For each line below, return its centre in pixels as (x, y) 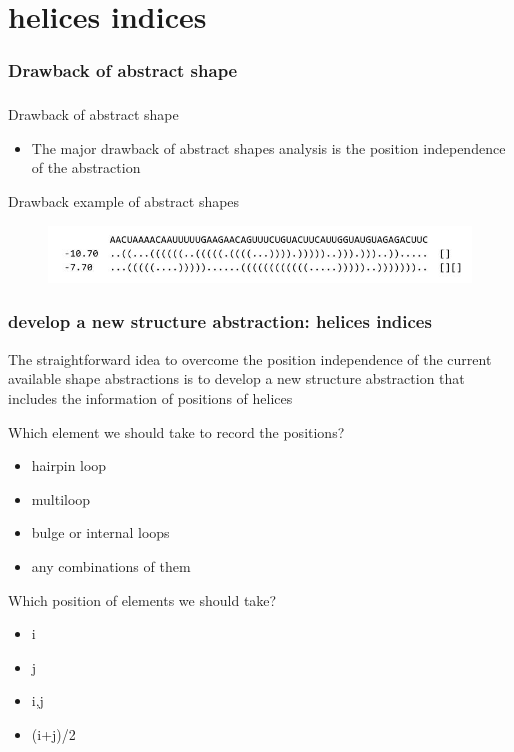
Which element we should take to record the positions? (176, 431)
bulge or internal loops (100, 532)
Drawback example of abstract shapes (124, 200)
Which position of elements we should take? (142, 599)
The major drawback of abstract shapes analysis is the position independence (268, 147)
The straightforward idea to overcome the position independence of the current (250, 358)
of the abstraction (86, 167)
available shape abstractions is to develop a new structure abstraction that (236, 378)
